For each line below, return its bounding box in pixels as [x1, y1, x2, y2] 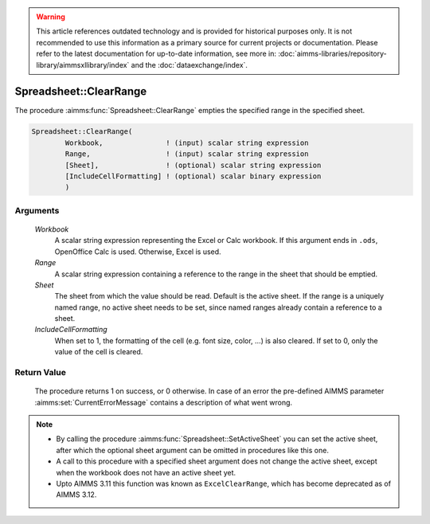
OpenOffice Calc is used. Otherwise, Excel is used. [54, 247, 222, 256]
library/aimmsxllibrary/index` [36, 60, 130, 69]
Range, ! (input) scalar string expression [64, 150, 309, 158]
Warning [36, 12, 65, 22]
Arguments [14, 205, 60, 216]
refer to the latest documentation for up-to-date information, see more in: [36, 49, 276, 59]
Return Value [14, 367, 67, 378]
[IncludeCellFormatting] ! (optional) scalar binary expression [64, 172, 322, 181]
